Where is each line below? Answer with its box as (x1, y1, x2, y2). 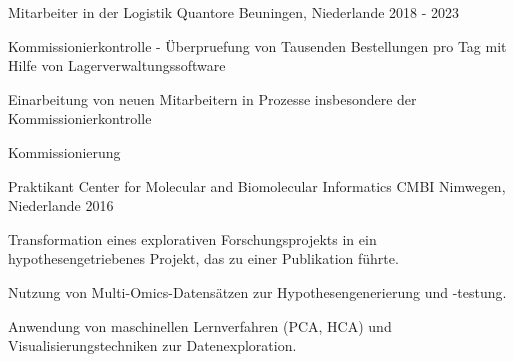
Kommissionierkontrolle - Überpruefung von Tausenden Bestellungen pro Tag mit (8, 35, 507, 56)
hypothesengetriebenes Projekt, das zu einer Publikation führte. (8, 248, 399, 269)
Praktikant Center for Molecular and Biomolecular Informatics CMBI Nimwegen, (8, 175, 506, 196)
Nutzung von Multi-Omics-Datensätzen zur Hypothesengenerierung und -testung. (8, 281, 507, 302)
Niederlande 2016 (8, 195, 114, 216)
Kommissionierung (8, 141, 121, 162)
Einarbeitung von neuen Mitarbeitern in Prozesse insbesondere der (8, 88, 417, 109)
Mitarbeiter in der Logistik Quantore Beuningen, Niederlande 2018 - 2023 (8, 2, 460, 22)
